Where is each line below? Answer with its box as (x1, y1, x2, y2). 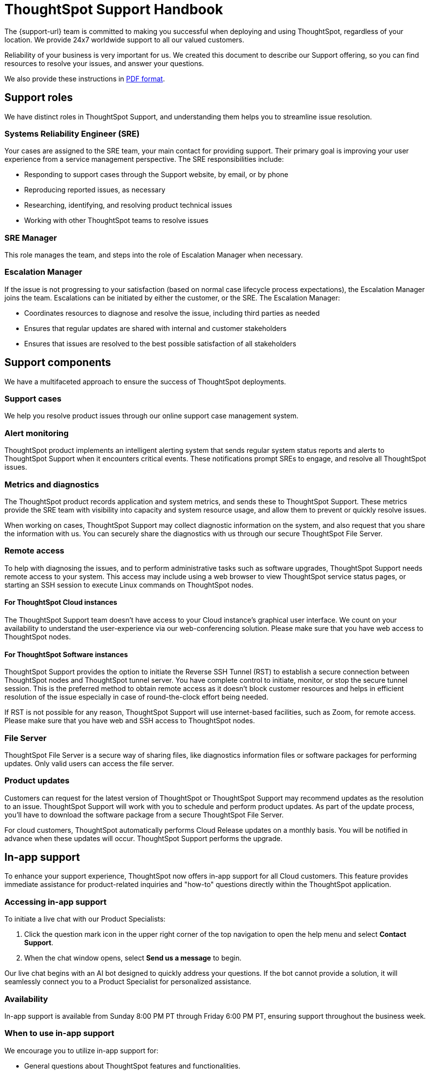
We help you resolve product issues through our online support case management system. (4, 411, 298, 420)
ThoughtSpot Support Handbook (4, 1, 223, 18)
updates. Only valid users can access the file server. (4, 759, 174, 768)
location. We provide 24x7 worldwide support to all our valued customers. (4, 35, 244, 44)
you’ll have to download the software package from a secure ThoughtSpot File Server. (4, 810, 284, 819)
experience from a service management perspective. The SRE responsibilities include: (4, 155, 284, 164)
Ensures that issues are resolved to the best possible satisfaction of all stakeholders (24, 339, 297, 348)
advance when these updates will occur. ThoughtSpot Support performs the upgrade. (4, 834, 283, 843)
